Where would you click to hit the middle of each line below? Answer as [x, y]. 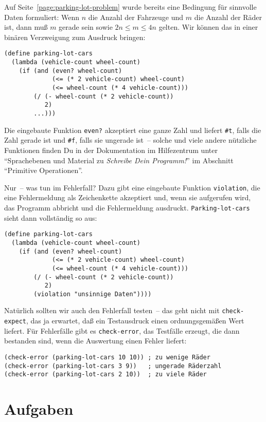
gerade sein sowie [86, 27]
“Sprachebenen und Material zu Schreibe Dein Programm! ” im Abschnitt [119, 160]
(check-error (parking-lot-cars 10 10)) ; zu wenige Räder [107, 358]
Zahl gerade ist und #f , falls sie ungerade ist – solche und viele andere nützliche [130, 140]
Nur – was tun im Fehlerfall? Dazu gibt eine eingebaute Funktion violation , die [132, 187]
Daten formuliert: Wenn [42, 17]
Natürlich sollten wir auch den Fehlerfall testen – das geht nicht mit [112, 310]
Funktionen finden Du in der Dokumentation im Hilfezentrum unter [111, 150]
